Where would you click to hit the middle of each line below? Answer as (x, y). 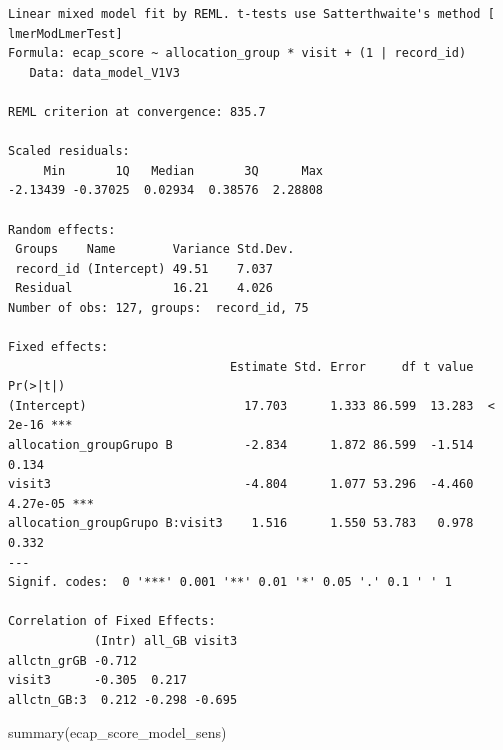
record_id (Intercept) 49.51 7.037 (144, 268)
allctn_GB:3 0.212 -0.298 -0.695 (123, 699)
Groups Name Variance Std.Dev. (155, 249)
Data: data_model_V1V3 (104, 72)
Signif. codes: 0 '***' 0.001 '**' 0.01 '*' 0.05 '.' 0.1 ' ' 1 (230, 582)
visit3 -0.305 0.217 (97, 680)
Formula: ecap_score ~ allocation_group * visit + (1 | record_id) (237, 53)
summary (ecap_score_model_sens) (117, 732)
